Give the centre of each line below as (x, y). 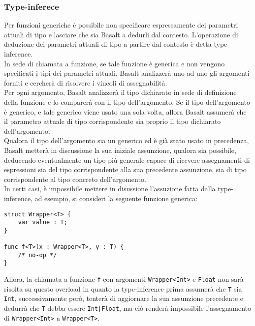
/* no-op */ (37, 255)
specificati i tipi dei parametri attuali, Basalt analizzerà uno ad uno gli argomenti (127, 73)
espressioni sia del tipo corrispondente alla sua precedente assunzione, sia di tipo (125, 169)
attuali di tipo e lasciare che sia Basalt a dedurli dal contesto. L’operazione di (121, 34)
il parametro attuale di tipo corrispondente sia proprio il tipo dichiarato (112, 121)
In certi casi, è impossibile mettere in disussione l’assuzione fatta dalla (110, 189)
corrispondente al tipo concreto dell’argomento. (75, 179)
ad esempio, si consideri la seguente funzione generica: (116, 198)
